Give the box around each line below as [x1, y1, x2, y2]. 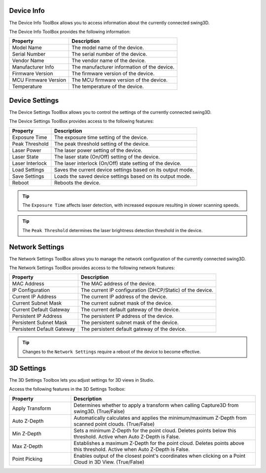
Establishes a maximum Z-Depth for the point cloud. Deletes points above [73, 439, 245, 446]
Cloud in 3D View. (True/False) [73, 458, 145, 465]
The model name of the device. [71, 44, 144, 51]
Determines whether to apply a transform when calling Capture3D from [73, 401, 239, 408]
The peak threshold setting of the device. [54, 140, 150, 147]
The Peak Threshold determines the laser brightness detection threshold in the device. [22, 227, 203, 233]
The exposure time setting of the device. [54, 134, 148, 141]
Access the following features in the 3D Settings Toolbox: [9, 386, 126, 392]
